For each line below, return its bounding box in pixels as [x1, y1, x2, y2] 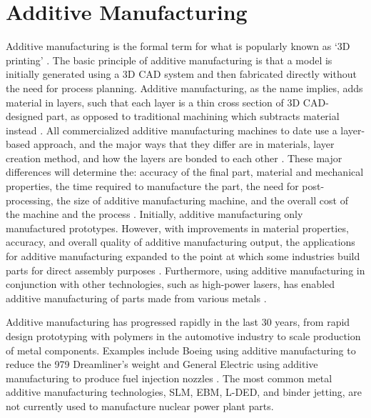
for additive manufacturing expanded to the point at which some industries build [6, 249, 360, 264]
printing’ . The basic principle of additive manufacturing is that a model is [6, 52, 332, 67]
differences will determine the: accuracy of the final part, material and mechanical [6, 164, 364, 179]
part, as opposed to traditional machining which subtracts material [46, 109, 340, 124]
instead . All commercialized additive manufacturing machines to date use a [6, 122, 337, 137]
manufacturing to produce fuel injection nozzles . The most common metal [6, 370, 332, 385]
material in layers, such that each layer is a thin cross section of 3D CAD [6, 94, 326, 109]
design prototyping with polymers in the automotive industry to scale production [6, 329, 361, 343]
